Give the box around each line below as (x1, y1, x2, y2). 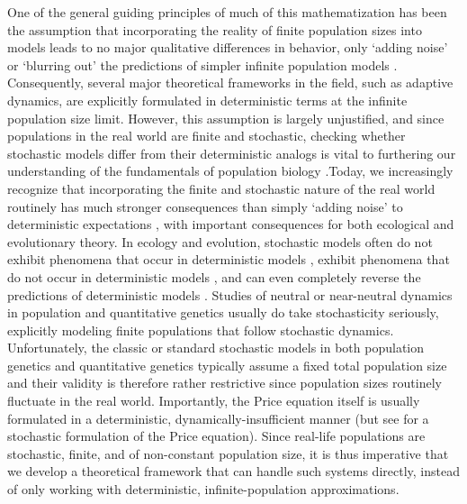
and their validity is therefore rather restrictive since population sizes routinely (7, 373, 442, 392)
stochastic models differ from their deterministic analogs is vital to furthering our (7, 143, 456, 162)
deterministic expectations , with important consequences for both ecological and (7, 215, 454, 234)
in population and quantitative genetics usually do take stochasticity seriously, (7, 303, 439, 322)
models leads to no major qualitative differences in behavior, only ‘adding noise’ (7, 38, 448, 57)
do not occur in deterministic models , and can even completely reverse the (7, 267, 421, 286)
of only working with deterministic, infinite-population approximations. (7, 480, 400, 499)
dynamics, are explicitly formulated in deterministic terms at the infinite (7, 90, 408, 109)
